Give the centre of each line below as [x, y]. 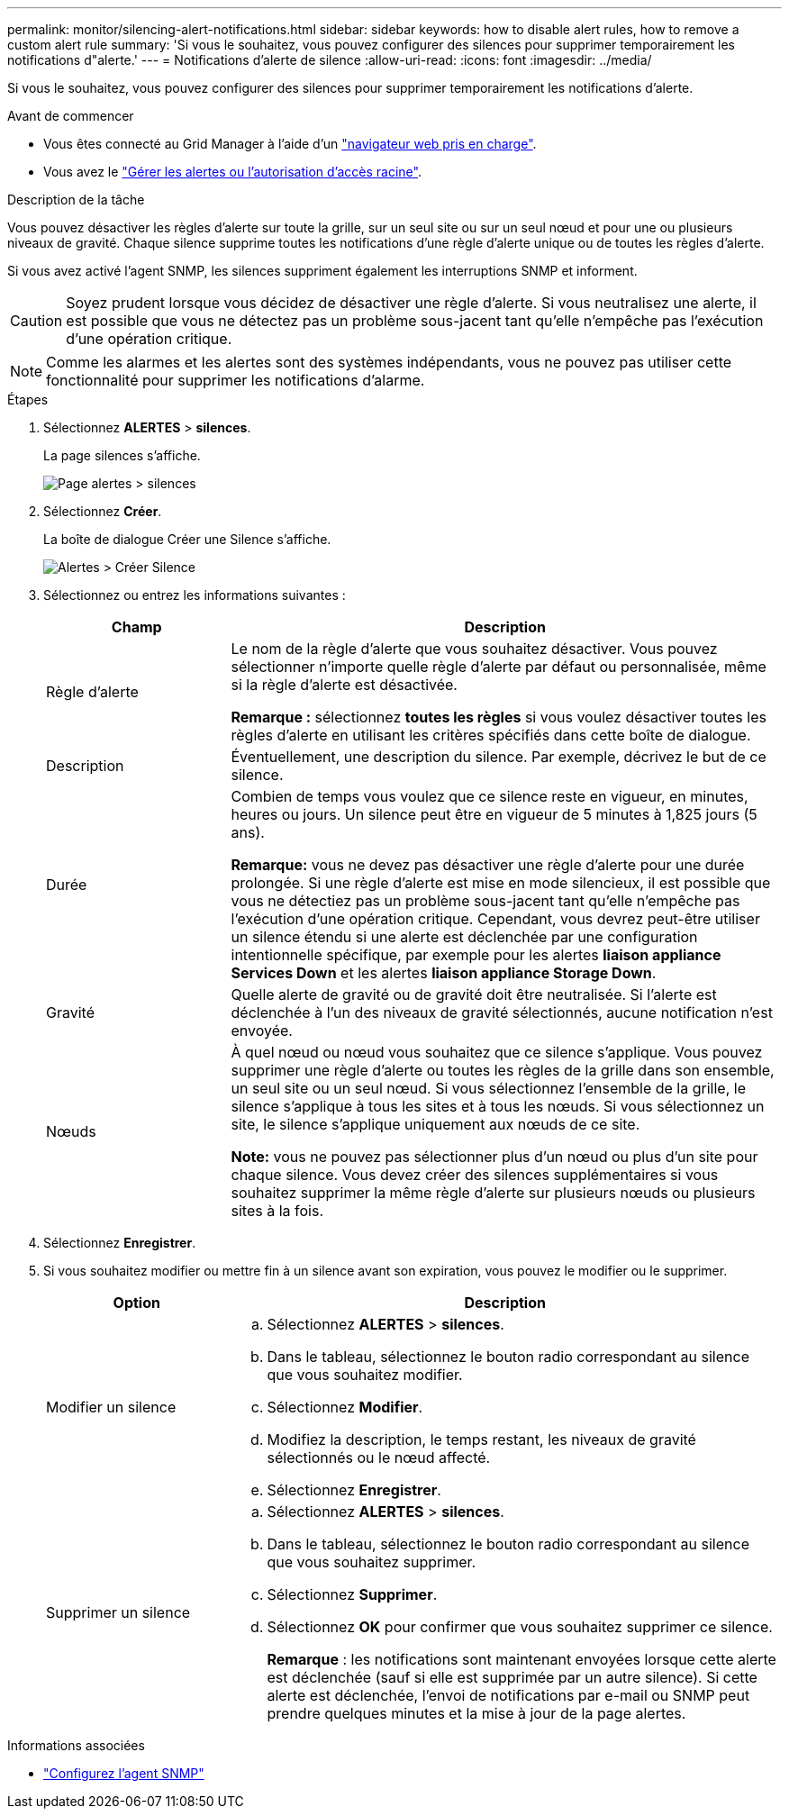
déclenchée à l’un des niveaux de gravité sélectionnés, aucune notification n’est [502, 1012]
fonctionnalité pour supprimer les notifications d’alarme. [236, 380]
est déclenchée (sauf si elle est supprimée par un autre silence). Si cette [512, 1677]
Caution [36, 321]
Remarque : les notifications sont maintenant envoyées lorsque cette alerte [521, 1659]
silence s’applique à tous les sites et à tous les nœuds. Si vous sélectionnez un [498, 1106]
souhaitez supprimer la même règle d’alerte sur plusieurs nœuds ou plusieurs [493, 1193]
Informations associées [76, 1745]
